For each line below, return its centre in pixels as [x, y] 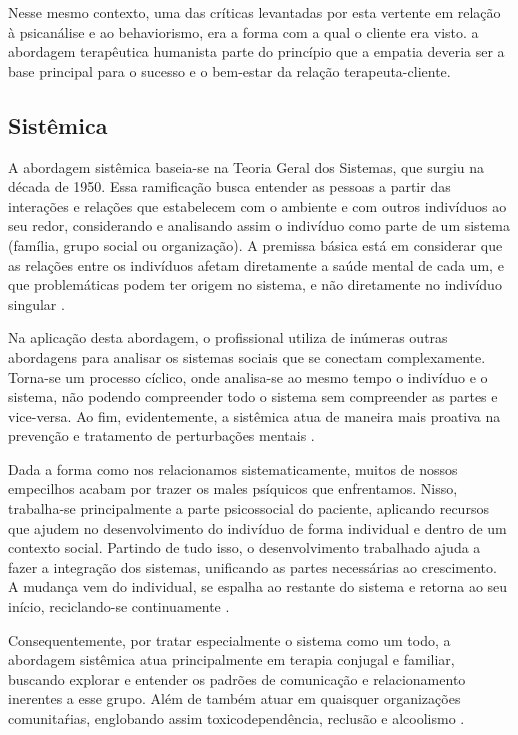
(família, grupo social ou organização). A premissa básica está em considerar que [255, 244]
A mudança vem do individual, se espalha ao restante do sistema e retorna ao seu [258, 586]
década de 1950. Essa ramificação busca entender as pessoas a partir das [229, 186]
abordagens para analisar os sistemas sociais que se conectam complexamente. [247, 356]
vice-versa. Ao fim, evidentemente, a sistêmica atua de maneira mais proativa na [254, 415]
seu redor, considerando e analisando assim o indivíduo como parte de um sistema [259, 225]
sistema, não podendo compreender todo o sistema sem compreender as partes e [253, 396]
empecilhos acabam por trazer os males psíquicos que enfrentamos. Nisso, [233, 488]
